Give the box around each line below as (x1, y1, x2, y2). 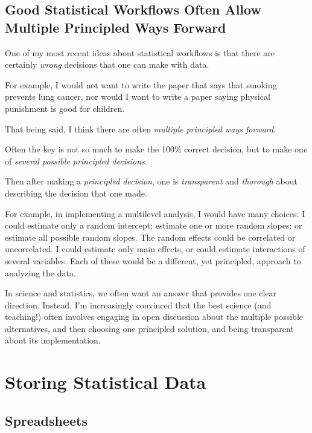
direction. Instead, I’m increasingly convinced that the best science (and (5, 298, 272, 311)
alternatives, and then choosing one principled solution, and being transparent (5, 322, 294, 334)
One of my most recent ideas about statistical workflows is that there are (5, 46, 275, 59)
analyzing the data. (5, 266, 76, 279)
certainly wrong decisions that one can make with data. (5, 58, 209, 71)
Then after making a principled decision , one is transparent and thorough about (5, 175, 298, 187)
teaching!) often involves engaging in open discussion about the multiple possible (5, 310, 303, 323)
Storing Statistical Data (5, 370, 206, 394)
